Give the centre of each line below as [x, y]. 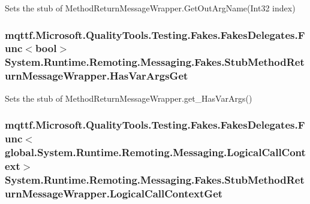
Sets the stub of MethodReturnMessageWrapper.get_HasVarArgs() [129, 98]
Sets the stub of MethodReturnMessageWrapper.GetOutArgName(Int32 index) [150, 8]
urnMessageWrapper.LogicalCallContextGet [114, 193]
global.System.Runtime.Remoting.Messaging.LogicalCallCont [155, 152]
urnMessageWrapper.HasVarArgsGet [97, 76]
